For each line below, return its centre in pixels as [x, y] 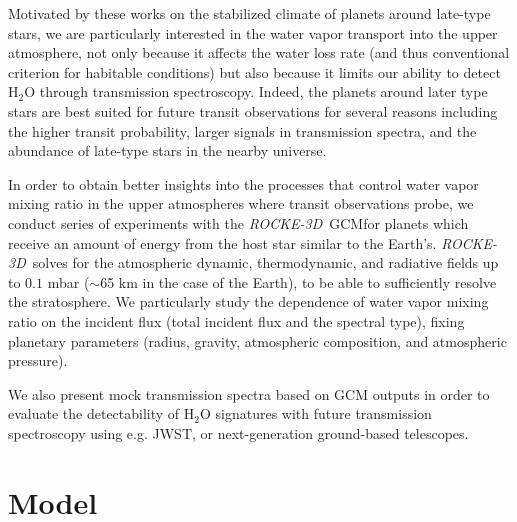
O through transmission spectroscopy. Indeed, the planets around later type [256, 91]
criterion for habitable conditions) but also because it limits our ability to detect [254, 71]
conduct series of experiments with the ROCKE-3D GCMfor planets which [238, 222]
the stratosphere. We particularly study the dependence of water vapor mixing [248, 301]
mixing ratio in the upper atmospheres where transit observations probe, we [241, 203]
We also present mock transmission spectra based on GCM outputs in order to [249, 393]
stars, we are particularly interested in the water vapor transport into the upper [253, 32]
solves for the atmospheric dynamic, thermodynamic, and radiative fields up [265, 262]
